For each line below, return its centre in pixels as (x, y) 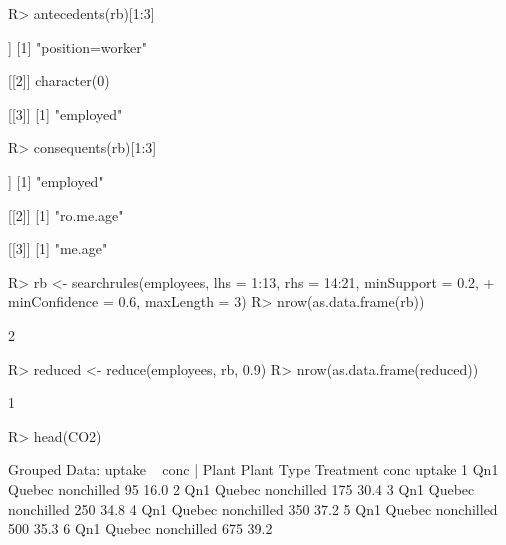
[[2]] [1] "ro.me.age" (66, 214)
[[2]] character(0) (59, 80)
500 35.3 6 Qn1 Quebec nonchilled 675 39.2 (140, 528)
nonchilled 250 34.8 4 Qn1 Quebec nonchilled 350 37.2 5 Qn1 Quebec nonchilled (253, 508)
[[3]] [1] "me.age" (58, 248)
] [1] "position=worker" (77, 46)
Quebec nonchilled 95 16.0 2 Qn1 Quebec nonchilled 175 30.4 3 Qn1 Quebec (241, 488)
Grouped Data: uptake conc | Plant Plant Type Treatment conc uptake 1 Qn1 (253, 469)
